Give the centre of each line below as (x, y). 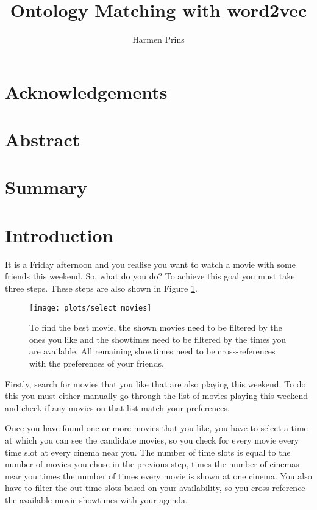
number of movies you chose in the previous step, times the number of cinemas (152, 464)
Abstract (43, 139)
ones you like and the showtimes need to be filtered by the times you (158, 339)
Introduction (59, 235)
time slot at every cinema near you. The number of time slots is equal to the (148, 452)
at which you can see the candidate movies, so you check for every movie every (152, 440)
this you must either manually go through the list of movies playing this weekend (157, 396)
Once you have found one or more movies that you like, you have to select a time (156, 428)
